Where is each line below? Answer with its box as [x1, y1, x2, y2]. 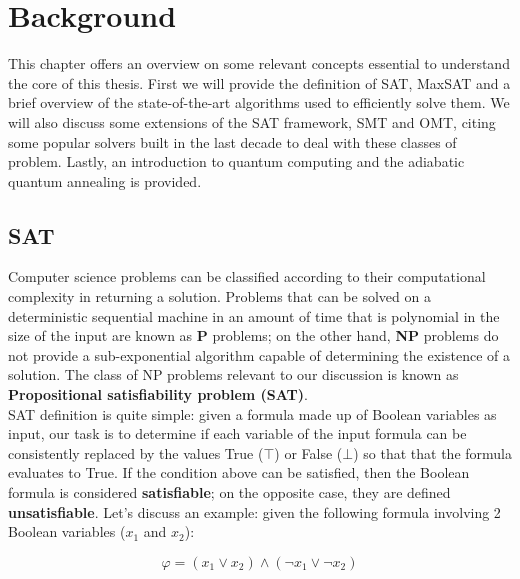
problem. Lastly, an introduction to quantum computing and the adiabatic [8, 151, 465, 172]
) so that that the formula [353, 442, 512, 463]
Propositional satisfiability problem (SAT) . [8, 384, 308, 405]
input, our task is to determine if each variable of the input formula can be [8, 423, 467, 444]
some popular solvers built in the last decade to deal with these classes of [8, 131, 457, 152]
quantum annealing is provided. [8, 170, 202, 191]
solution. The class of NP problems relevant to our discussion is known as [8, 364, 459, 385]
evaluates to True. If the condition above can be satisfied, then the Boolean [8, 462, 470, 483]
